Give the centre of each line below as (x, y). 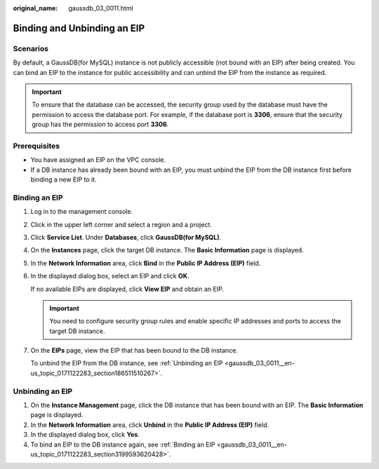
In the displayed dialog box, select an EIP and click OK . (110, 276)
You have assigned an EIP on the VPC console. (98, 160)
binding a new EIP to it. (64, 179)
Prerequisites (36, 146)
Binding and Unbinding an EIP (79, 28)
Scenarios (31, 48)
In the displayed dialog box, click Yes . (85, 435)
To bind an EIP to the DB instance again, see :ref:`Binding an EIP (123, 444)
